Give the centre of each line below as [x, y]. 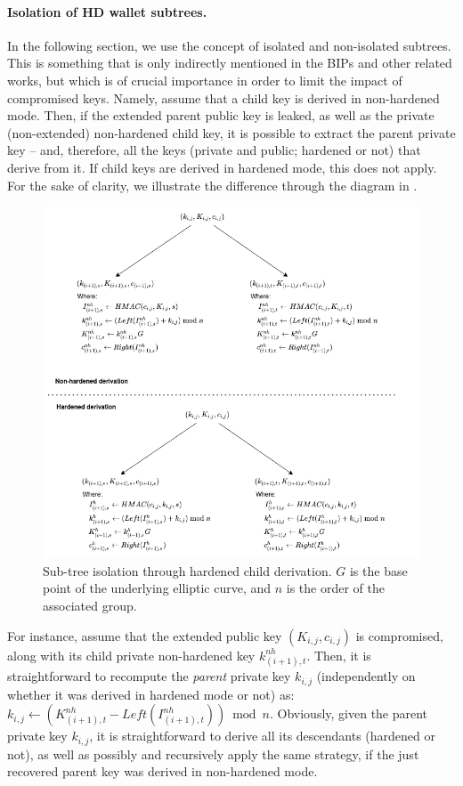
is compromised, [399, 635]
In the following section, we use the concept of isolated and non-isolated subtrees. [229, 45]
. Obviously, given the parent [349, 713]
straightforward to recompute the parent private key [149, 676]
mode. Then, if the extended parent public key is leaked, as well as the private [221, 115]
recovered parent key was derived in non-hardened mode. [162, 771]
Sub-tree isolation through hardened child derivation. [187, 570]
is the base [378, 570]
